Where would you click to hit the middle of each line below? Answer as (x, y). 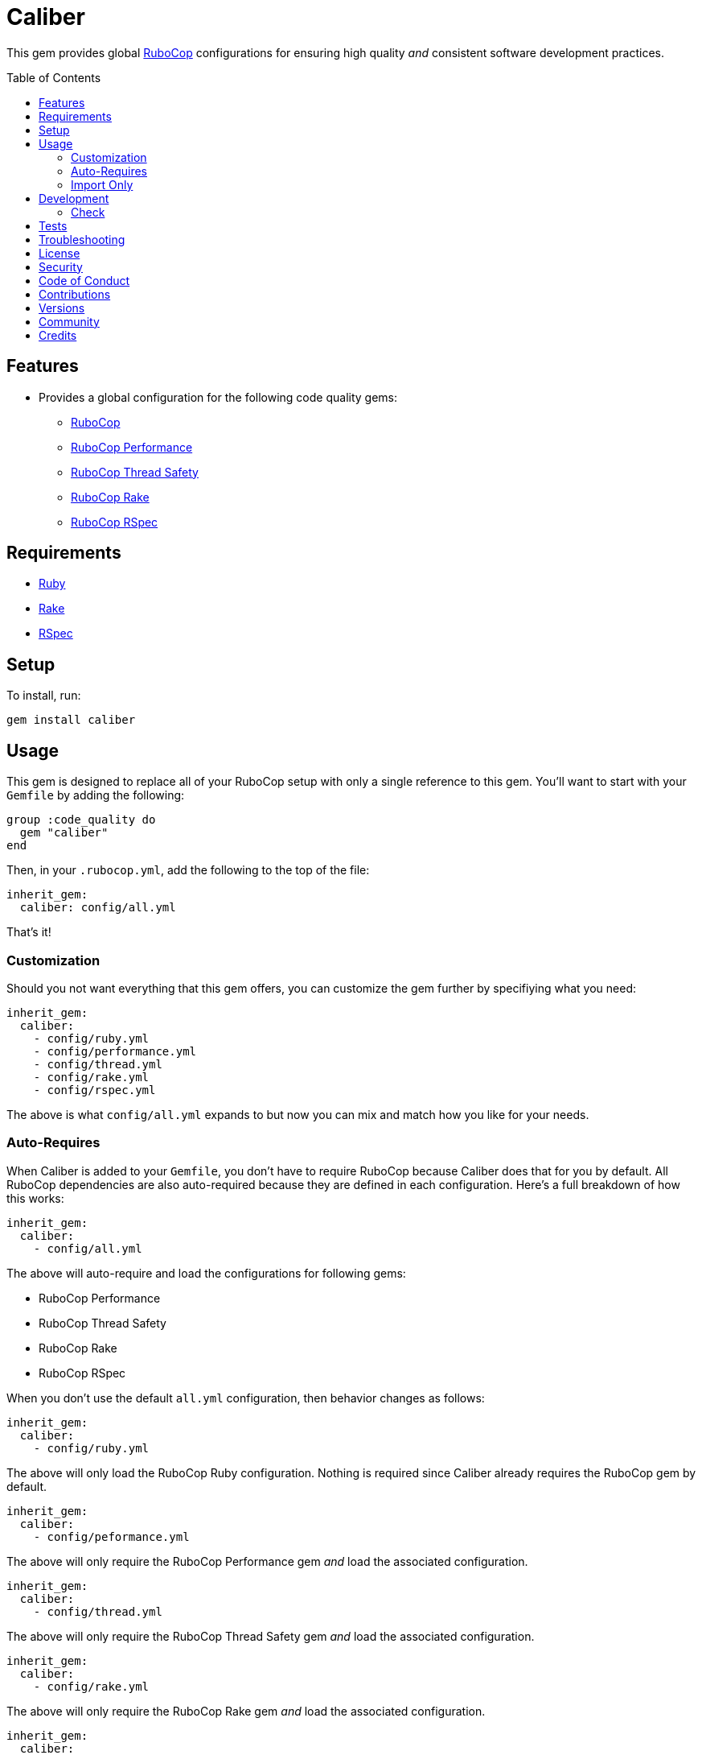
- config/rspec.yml (94, 1090)
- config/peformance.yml (111, 1536)
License (60, 253)
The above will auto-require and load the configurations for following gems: (206, 1273)
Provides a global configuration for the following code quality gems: (218, 397)
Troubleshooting (82, 239)
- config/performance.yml (115, 1051)
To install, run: (44, 696)
